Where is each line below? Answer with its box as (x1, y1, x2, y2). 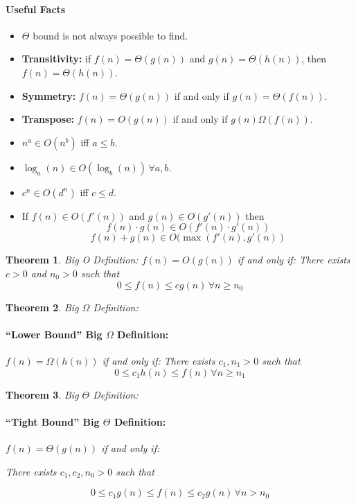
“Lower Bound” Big (6, 327, 103, 341)
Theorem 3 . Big (6, 387, 79, 401)
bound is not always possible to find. (33, 28, 188, 42)
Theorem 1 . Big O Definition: (6, 252, 139, 267)
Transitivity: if (21, 51, 91, 66)
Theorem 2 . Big (6, 299, 79, 314)
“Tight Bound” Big (6, 414, 100, 428)
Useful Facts (6, 1, 66, 16)
